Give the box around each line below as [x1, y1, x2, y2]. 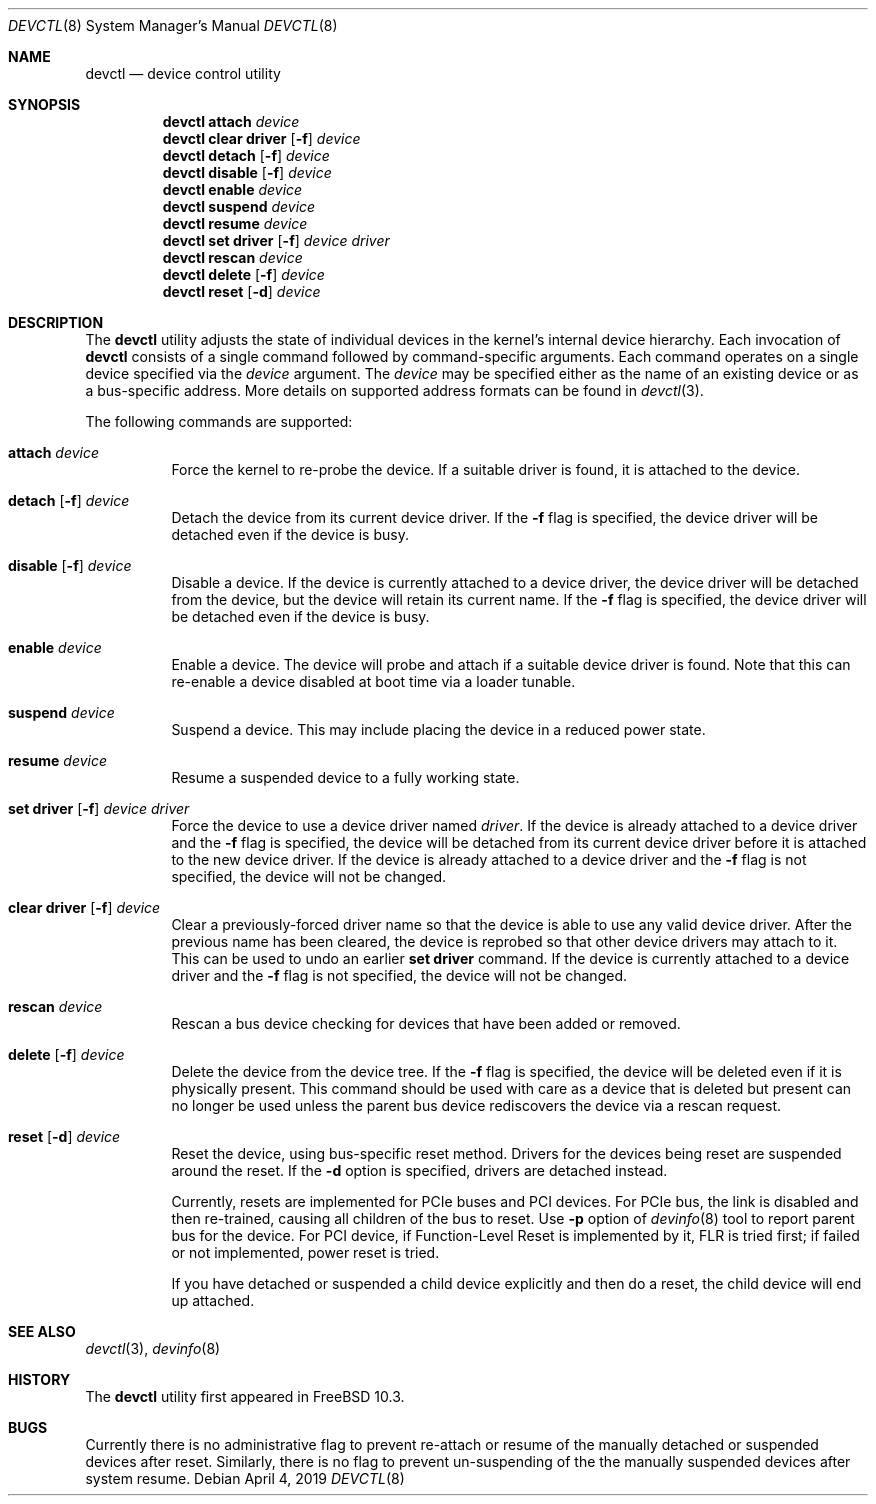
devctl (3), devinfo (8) [85, 1340, 221, 1357]
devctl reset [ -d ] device [162, 283, 321, 300]
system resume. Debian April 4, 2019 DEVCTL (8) [85, 1470, 405, 1487]
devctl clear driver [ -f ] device [162, 130, 361, 147]
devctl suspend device [162, 198, 316, 215]
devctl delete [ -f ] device [162, 266, 325, 283]
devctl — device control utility [85, 65, 281, 82]
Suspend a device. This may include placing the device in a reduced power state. [171, 721, 706, 738]
